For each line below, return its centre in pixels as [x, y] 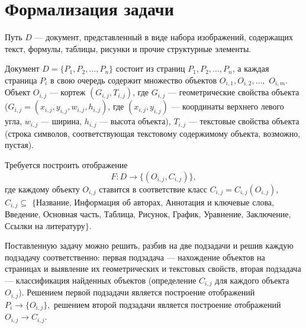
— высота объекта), [135, 121]
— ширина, [62, 121]
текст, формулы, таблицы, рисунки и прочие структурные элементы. [128, 48]
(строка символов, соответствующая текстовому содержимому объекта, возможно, [153, 133]
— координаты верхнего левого [228, 106]
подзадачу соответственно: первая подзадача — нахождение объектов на [135, 257]
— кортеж [67, 92]
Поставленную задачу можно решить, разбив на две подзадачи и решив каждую [149, 245]
